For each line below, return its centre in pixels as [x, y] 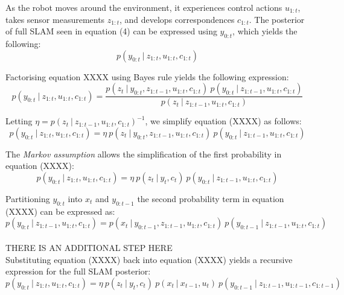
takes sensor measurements [55, 19]
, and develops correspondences [177, 19]
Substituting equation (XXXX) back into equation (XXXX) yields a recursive [149, 259]
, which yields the [265, 31]
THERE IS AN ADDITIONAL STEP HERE [89, 247]
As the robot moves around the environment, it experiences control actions [144, 7]
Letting [19, 121]
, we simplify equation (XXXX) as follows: [223, 121]
